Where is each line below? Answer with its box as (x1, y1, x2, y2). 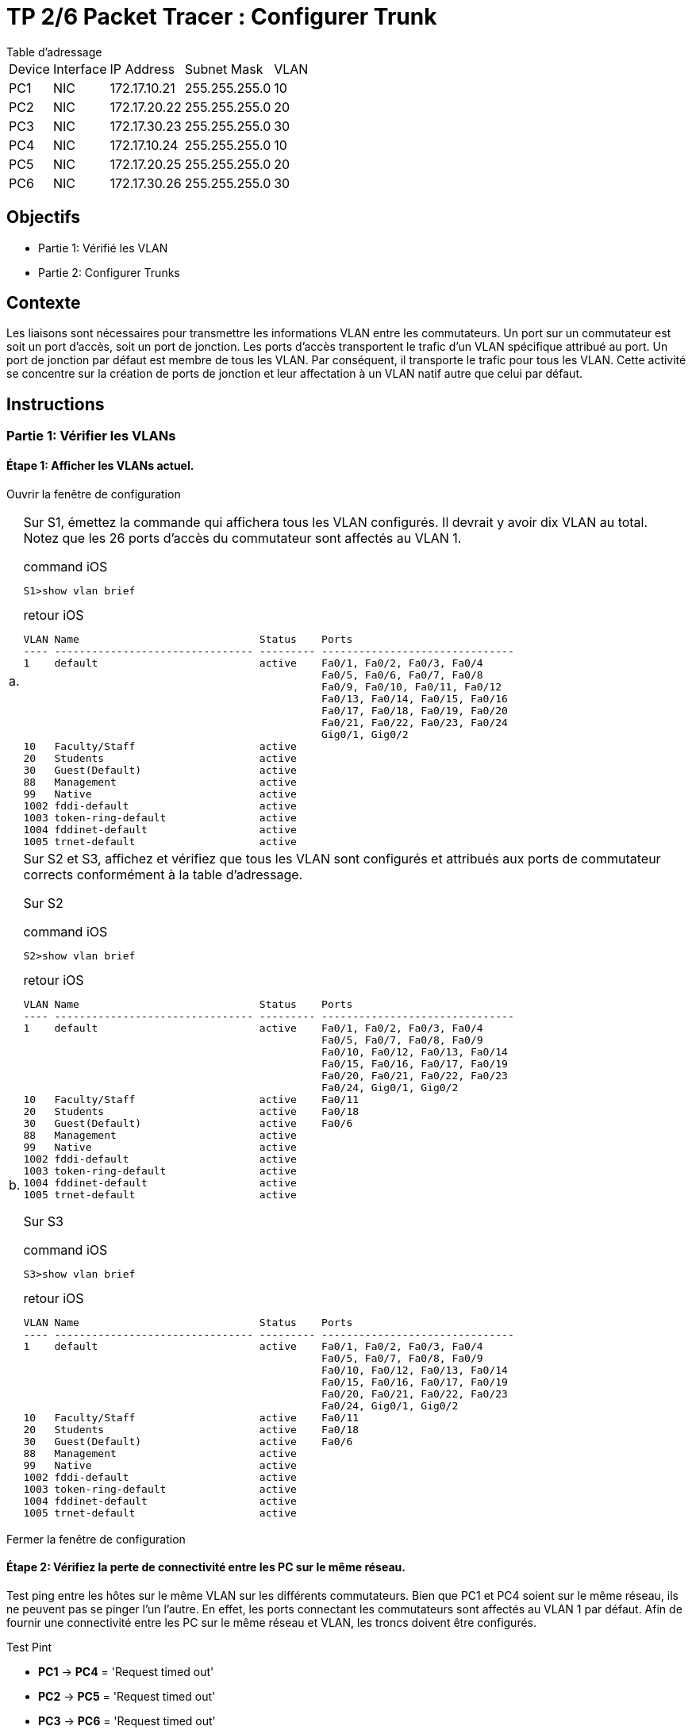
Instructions (6, 394, 105, 414)
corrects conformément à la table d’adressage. (23, 866, 303, 882)
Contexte (6, 293, 81, 313)
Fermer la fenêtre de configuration (6, 1532, 186, 1546)
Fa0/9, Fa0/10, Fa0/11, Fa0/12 (321, 680, 502, 693)
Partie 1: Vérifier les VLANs (6, 428, 176, 444)
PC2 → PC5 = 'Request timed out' (38, 1689, 216, 1703)
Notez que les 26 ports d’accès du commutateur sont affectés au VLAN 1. (23, 529, 462, 546)
